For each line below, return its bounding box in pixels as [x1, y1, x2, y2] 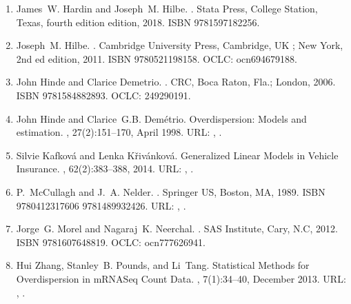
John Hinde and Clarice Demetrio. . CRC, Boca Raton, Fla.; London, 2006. [16, 74, 336, 89]
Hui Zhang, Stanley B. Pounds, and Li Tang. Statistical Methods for [16, 258, 310, 272]
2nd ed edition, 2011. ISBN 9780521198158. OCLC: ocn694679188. [16, 51, 297, 65]
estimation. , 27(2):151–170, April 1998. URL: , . [16, 125, 222, 139]
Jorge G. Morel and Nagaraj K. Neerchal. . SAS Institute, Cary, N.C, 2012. [16, 221, 338, 236]
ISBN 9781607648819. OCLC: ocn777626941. [16, 234, 205, 249]
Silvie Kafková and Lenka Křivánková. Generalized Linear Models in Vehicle [16, 148, 339, 162]
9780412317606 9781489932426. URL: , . [16, 198, 186, 212]
